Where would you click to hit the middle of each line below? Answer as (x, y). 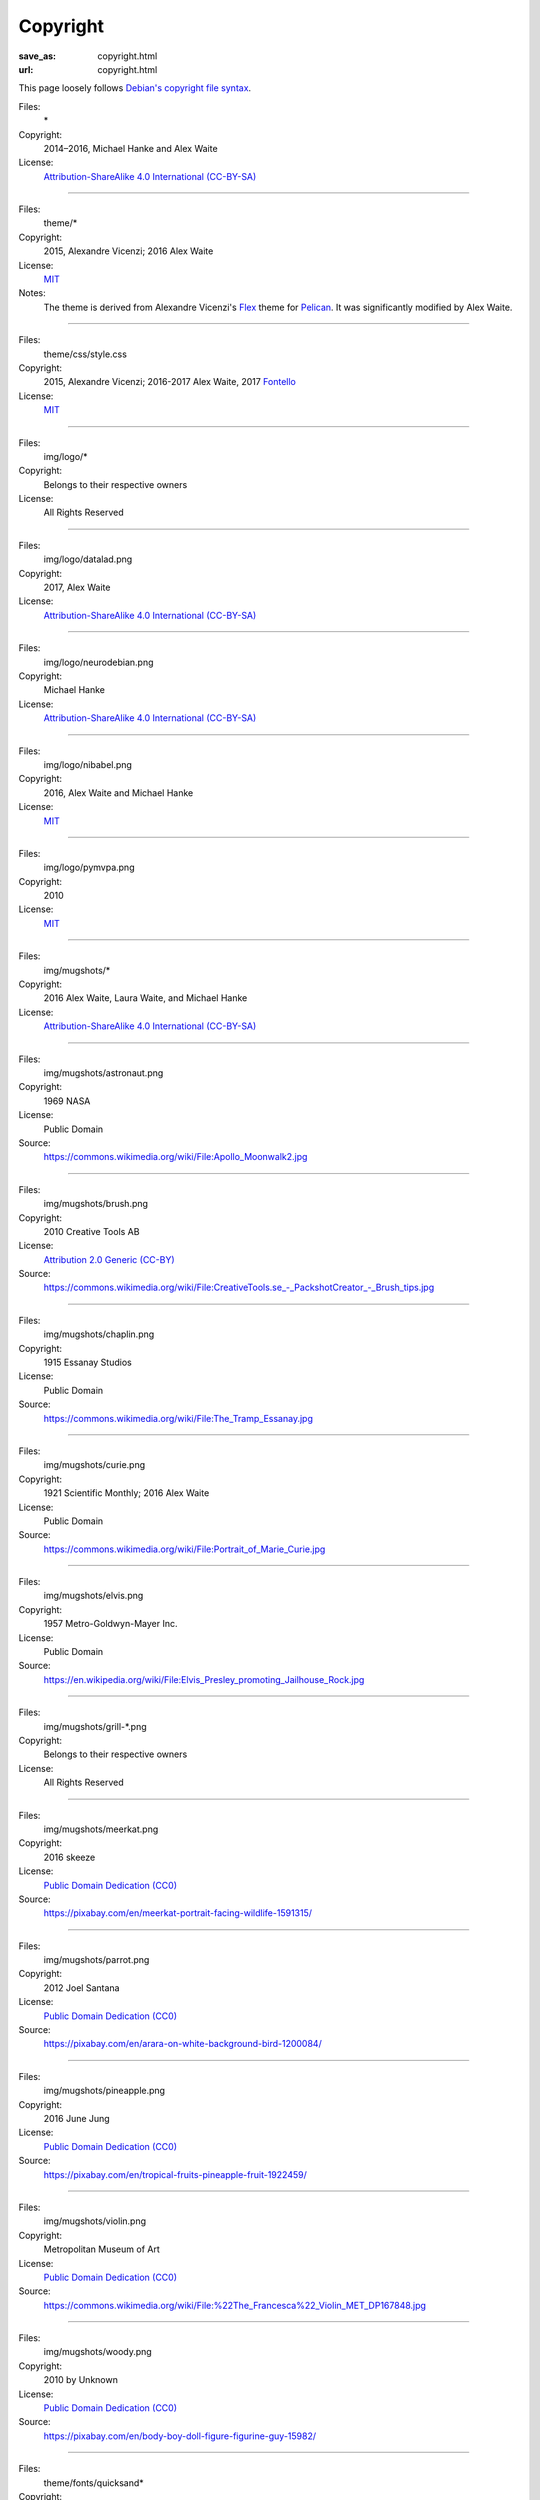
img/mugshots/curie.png (94, 1465)
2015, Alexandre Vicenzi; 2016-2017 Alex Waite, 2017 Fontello (170, 382)
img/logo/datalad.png (88, 559)
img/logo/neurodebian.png (98, 662)
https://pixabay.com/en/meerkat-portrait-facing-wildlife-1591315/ (178, 1913)
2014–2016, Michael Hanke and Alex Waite (131, 148)
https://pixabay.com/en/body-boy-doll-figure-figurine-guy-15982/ (180, 2436)
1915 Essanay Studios (87, 1362)
